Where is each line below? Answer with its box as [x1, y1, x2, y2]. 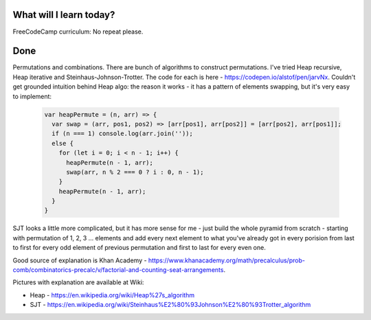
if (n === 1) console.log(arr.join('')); [52, 130, 194, 137]
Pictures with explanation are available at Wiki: [12, 278, 144, 286]
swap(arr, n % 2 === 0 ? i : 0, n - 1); [66, 168, 204, 176]
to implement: [12, 92, 52, 100]
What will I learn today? [12, 9, 115, 21]
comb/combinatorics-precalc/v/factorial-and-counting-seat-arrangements [12, 266, 224, 274]
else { [52, 139, 74, 147]
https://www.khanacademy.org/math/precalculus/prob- [148, 256, 306, 264]
